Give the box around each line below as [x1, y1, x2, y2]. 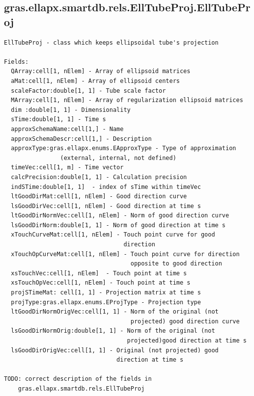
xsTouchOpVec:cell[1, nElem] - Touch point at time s [11, 279, 191, 287]
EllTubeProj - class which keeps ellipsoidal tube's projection [4, 39, 219, 46]
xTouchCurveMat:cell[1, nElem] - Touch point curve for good [11, 231, 215, 238]
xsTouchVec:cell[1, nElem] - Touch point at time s [11, 269, 187, 277]
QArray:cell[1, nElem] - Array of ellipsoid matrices [11, 68, 191, 75]
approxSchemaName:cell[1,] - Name [11, 125, 124, 132]
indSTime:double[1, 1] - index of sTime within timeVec [11, 183, 201, 190]
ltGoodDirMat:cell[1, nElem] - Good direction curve [11, 193, 187, 200]
